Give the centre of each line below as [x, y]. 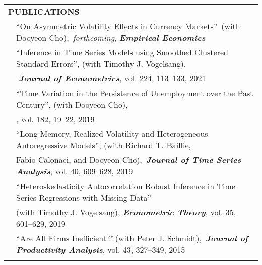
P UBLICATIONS [44, 11]
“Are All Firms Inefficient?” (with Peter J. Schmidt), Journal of [132, 238]
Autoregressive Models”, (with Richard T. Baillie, [104, 145]
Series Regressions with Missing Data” [84, 197]
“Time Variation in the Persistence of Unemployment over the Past [135, 93]
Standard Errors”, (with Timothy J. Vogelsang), [101, 64]
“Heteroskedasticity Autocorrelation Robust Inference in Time [126, 186]
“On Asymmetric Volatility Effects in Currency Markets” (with [128, 26]
